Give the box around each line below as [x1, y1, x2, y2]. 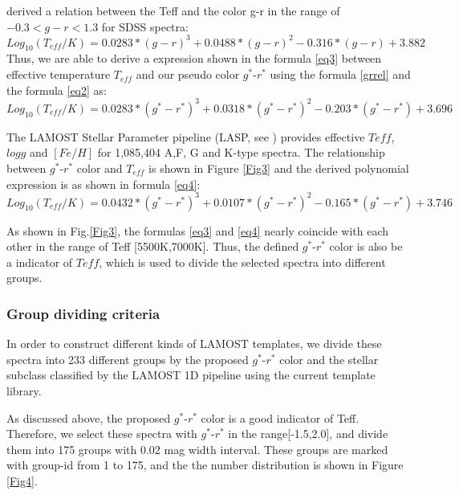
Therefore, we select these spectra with [6, 425, 197, 442]
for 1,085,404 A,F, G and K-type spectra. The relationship [97, 144, 385, 161]
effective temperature [6, 66, 111, 83]
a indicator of [6, 253, 73, 270]
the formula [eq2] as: [6, 81, 107, 98]
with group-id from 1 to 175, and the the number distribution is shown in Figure [6, 456, 404, 473]
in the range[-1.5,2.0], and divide [228, 425, 388, 442]
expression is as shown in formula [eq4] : [6, 175, 201, 192]
